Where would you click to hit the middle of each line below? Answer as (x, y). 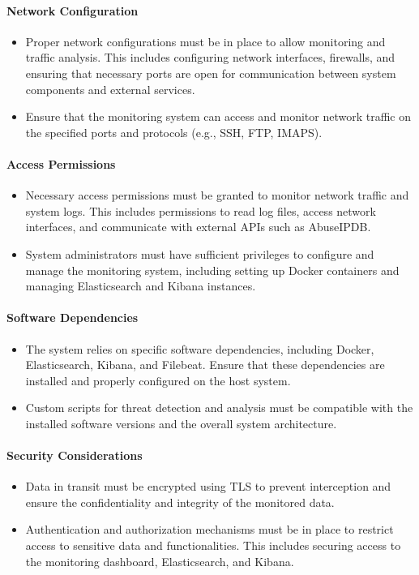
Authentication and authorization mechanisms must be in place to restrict (209, 529)
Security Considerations (75, 455)
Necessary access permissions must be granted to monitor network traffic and (217, 195)
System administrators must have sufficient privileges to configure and (200, 253)
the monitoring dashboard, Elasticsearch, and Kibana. (160, 561)
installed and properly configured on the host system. (158, 380)
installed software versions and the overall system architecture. (181, 423)
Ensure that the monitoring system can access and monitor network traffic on (218, 116)
